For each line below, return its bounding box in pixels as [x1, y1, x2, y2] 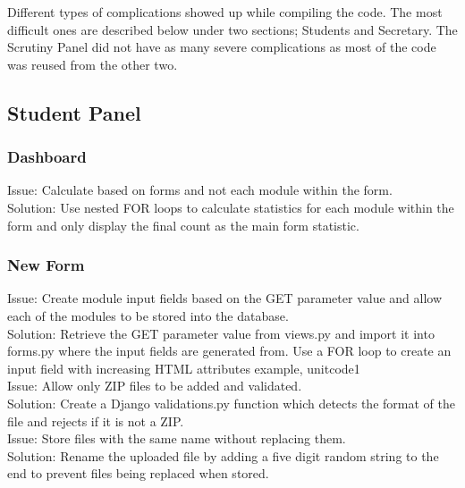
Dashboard [7, 146, 87, 168]
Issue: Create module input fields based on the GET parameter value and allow [7, 289, 443, 307]
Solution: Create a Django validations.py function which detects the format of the [7, 393, 455, 412]
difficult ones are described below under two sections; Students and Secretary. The [7, 20, 458, 38]
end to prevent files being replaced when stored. [7, 464, 269, 483]
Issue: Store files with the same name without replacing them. [7, 429, 346, 448]
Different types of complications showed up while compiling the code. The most [7, 3, 443, 21]
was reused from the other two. [7, 55, 178, 73]
